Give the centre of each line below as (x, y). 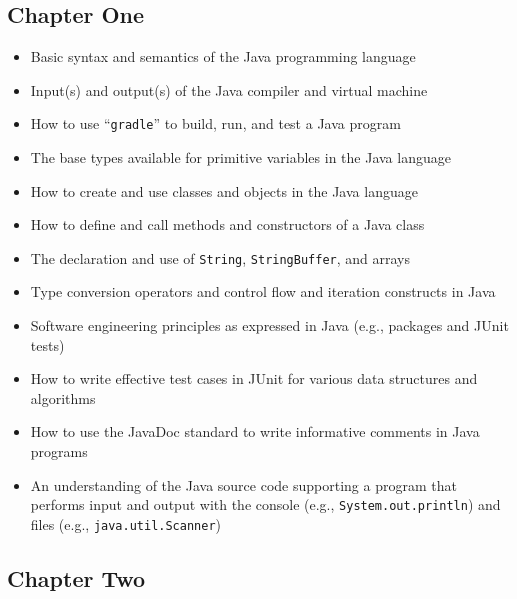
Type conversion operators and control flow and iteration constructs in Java (263, 291)
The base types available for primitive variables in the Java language (240, 157)
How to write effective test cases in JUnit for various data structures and (254, 378)
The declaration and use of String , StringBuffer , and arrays (220, 257)
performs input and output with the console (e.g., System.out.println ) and (265, 504)
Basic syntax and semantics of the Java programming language (223, 56)
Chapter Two (76, 577)
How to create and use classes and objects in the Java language (224, 190)
